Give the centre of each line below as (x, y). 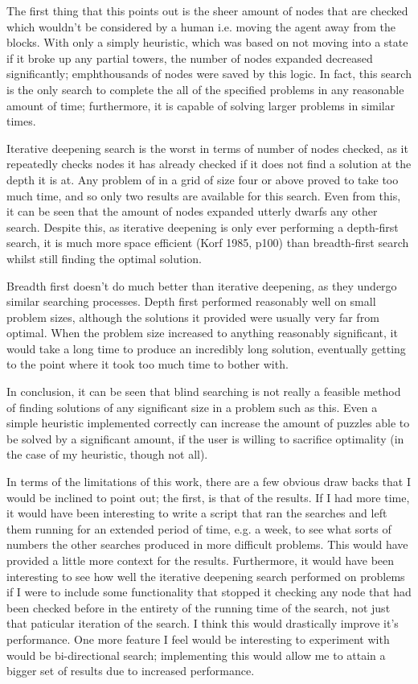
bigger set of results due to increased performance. (131, 671)
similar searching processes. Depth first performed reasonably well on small (191, 301)
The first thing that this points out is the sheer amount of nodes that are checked (207, 10)
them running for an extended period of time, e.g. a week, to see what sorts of (199, 528)
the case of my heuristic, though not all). (107, 454)
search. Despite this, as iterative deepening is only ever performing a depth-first (203, 227)
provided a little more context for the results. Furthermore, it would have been (201, 560)
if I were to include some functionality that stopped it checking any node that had (209, 592)
